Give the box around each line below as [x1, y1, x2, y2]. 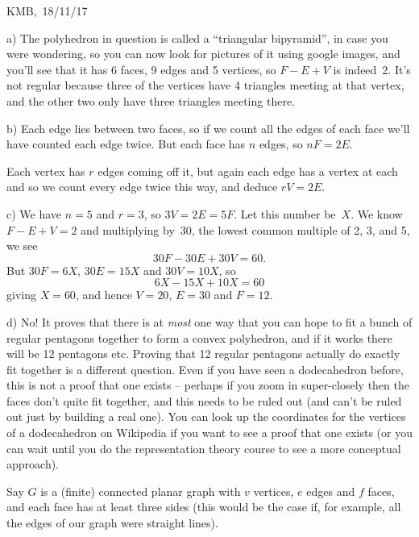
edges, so [259, 135, 303, 152]
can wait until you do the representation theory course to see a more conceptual [6, 439, 401, 456]
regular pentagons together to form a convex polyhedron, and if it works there [6, 329, 392, 346]
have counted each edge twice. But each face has [6, 135, 246, 152]
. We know [351, 205, 403, 222]
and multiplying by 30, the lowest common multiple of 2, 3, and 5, [81, 221, 410, 238]
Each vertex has [6, 162, 85, 179]
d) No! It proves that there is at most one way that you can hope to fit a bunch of [6, 313, 413, 330]
